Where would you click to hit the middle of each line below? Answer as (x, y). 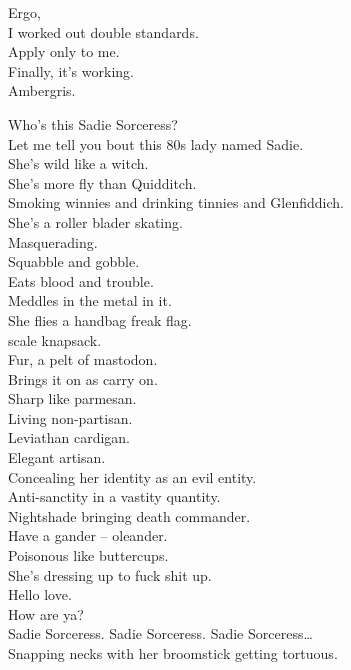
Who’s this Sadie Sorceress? (93, 123)
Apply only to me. (64, 51)
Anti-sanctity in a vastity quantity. (114, 496)
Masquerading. (53, 241)
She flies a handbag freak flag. (100, 319)
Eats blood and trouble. (81, 280)
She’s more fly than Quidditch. (102, 182)
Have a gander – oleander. (88, 535)
